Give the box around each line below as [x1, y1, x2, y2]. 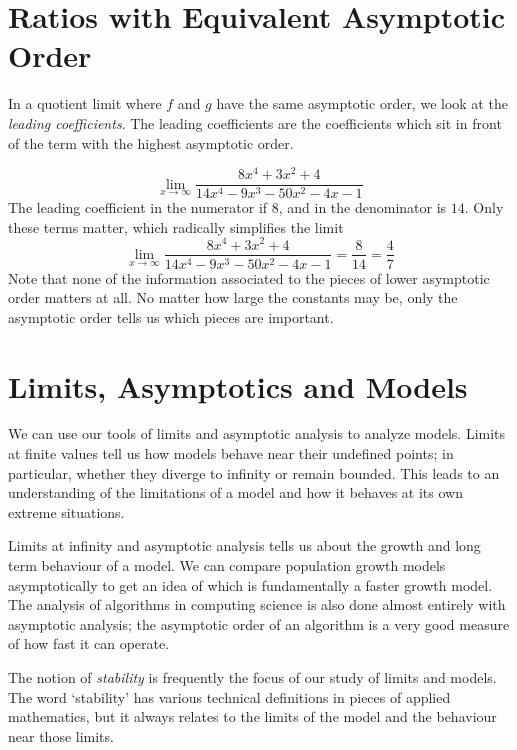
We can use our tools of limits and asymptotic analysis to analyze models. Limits [8, 423, 506, 444]
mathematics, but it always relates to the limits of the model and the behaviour [8, 706, 497, 727]
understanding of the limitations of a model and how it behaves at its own [8, 482, 463, 503]
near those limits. [8, 725, 114, 746]
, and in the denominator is [278, 197, 447, 218]
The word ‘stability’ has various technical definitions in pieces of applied [8, 686, 451, 707]
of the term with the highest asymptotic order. [8, 132, 294, 153]
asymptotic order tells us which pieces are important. [8, 306, 334, 327]
